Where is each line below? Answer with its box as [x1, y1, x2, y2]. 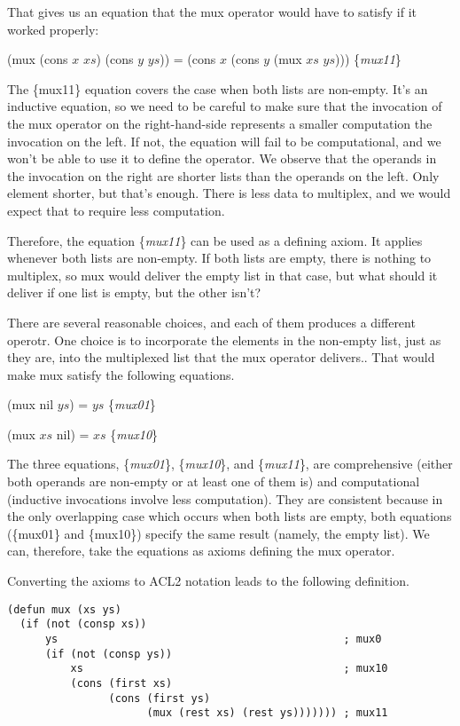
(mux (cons [7, 50, 68, 68]
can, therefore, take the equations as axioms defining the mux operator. [7, 541, 395, 560]
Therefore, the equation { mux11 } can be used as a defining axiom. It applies [7, 231, 423, 249]
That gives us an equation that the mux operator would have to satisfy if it [7, 3, 417, 20]
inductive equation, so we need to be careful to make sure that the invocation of [7, 97, 442, 115]
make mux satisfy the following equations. [7, 365, 235, 383]
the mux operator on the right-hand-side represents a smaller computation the [7, 114, 433, 132]
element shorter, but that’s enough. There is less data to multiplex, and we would [7, 184, 451, 202]
